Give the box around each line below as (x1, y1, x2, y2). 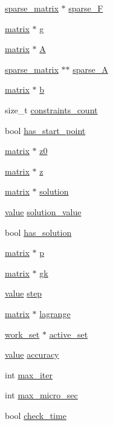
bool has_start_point (5, 124, 86, 136)
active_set (49, 327, 88, 340)
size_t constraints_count (5, 103, 98, 116)
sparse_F (68, 2, 103, 14)
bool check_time (5, 409, 66, 421)
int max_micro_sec (5, 389, 78, 401)
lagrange (39, 307, 71, 320)
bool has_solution (5, 226, 72, 238)
